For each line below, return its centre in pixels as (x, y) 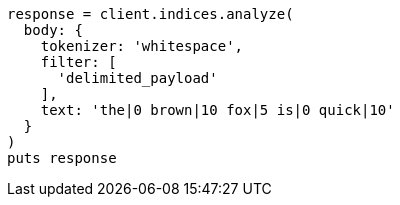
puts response (62, 158)
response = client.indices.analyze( (150, 14)
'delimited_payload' (137, 78)
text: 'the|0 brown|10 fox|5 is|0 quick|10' (217, 110)
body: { (53, 30)
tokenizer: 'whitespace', (142, 46)
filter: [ (78, 62)
